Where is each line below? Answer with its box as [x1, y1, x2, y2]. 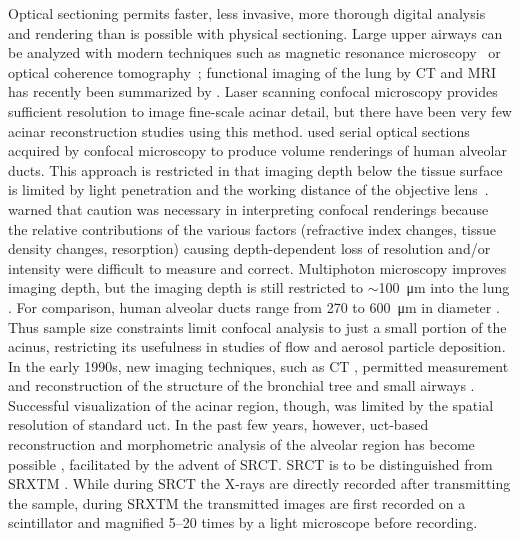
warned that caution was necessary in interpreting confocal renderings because [8, 198, 489, 219]
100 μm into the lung [378, 277, 510, 298]
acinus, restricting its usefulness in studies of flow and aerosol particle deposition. [8, 336, 506, 357]
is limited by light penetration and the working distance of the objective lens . [8, 179, 489, 200]
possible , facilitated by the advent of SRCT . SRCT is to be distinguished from [8, 453, 493, 474]
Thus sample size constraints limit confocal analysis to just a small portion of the [8, 316, 507, 337]
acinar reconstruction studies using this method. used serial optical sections [8, 120, 470, 141]
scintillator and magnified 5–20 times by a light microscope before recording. [8, 512, 478, 533]
